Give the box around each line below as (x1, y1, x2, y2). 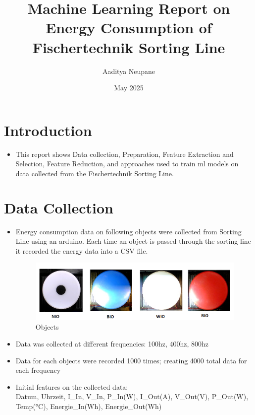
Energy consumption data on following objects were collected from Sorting (15, 226, 242, 236)
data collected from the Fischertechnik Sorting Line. (15, 168, 174, 178)
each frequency (15, 365, 61, 375)
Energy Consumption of (46, 17, 212, 38)
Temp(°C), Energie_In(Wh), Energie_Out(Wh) (15, 401, 162, 411)
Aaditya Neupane (102, 66, 155, 76)
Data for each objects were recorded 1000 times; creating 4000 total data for (15, 355, 247, 365)
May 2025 (114, 82, 144, 93)
